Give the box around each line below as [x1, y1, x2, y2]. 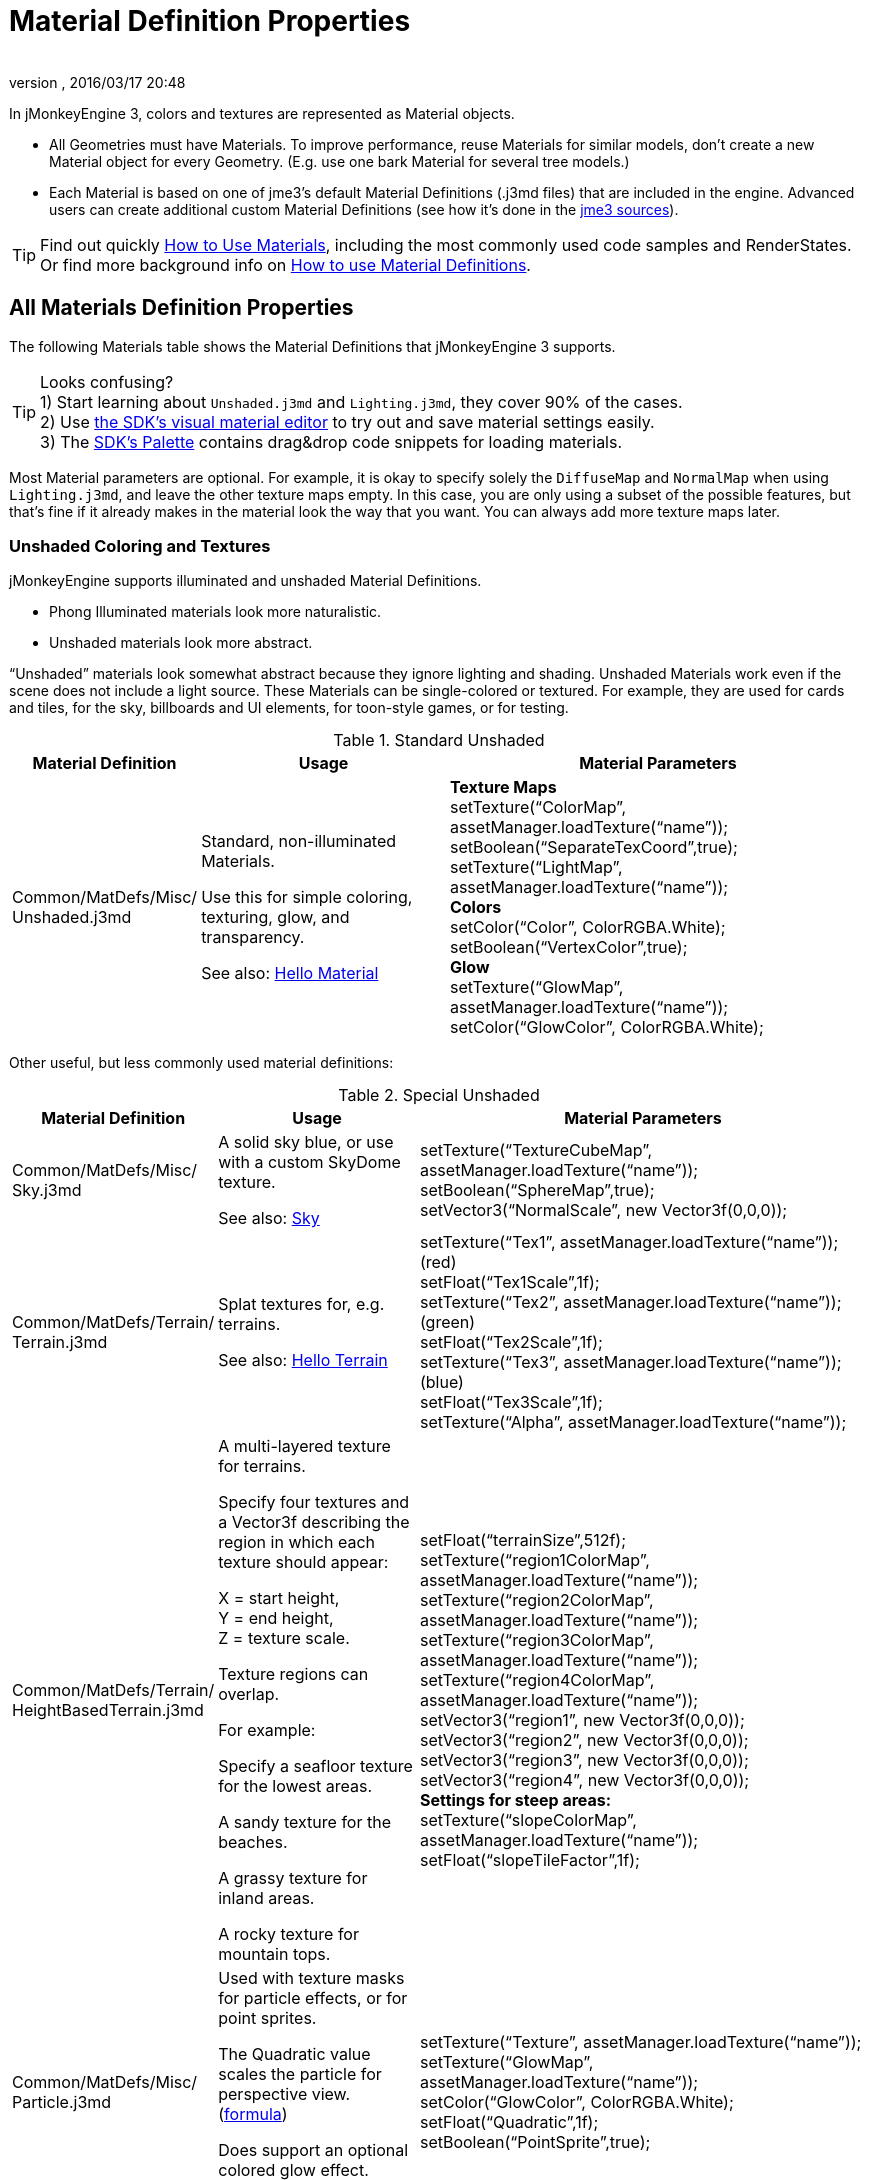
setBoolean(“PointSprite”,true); [419, 2132, 651, 2153]
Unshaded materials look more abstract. [49, 634, 313, 652]
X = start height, [218, 1588, 340, 1609]
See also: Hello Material [201, 963, 379, 984]
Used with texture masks [218, 1968, 405, 1989]
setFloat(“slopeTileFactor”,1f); [419, 1850, 640, 1871]
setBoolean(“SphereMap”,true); [419, 1180, 655, 1201]
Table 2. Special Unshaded [338, 1085, 540, 1106]
